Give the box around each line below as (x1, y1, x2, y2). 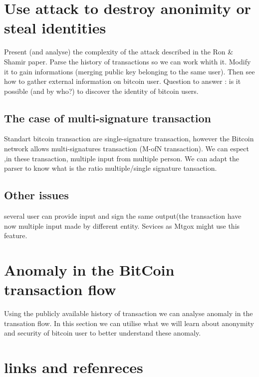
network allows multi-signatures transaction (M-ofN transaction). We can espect (4, 143, 249, 154)
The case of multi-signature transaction (4, 110, 212, 125)
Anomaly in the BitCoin (4, 260, 175, 280)
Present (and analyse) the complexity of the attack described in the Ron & (4, 46, 234, 57)
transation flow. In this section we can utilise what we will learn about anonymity (4, 318, 254, 328)
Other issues (4, 187, 69, 203)
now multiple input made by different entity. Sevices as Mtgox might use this (4, 220, 240, 231)
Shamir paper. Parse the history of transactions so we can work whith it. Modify (4, 56, 251, 66)
